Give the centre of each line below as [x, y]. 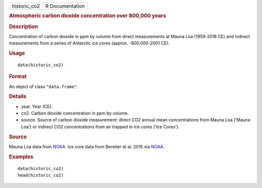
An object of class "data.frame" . [44, 87]
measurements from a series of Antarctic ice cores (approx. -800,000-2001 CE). [89, 43]
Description [24, 27]
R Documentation [65, 6]
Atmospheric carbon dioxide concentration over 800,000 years [88, 16]
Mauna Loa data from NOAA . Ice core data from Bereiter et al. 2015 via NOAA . [87, 146]
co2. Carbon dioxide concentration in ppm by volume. [75, 113]
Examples [21, 157]
